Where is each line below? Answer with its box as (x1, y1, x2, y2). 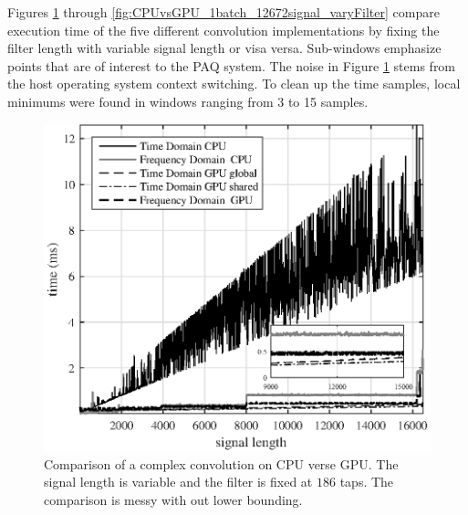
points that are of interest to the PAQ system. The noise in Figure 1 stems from (7, 56, 456, 75)
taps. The (339, 472, 394, 491)
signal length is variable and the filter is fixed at (44, 472, 313, 491)
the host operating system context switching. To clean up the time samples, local (7, 74, 461, 93)
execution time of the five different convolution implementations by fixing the (7, 20, 440, 39)
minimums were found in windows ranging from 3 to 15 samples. (7, 91, 369, 110)
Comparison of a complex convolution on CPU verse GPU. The (44, 454, 399, 473)
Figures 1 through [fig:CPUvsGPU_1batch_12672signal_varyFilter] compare (7, 3, 440, 21)
